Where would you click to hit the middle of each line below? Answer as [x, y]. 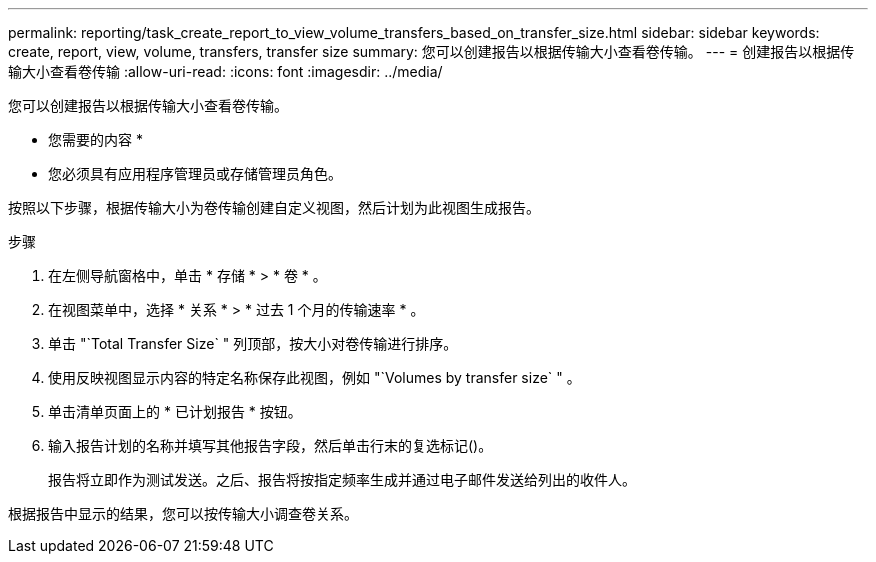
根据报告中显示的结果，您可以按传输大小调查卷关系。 [183, 513]
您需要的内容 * [95, 139]
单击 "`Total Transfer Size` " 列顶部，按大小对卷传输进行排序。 [253, 343]
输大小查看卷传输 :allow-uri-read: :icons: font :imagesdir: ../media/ [225, 71]
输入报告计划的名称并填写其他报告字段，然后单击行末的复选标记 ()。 [270, 445]
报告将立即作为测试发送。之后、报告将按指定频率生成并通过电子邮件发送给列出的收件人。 [342, 479]
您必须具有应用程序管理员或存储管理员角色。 [195, 173]
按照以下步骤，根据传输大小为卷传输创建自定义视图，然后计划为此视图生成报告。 [274, 207]
